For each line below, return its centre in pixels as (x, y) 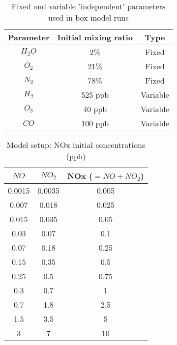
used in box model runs (88, 17)
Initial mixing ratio (95, 37)
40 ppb (95, 109)
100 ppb (95, 123)
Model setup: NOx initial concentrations (76, 145)
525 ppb (95, 95)
